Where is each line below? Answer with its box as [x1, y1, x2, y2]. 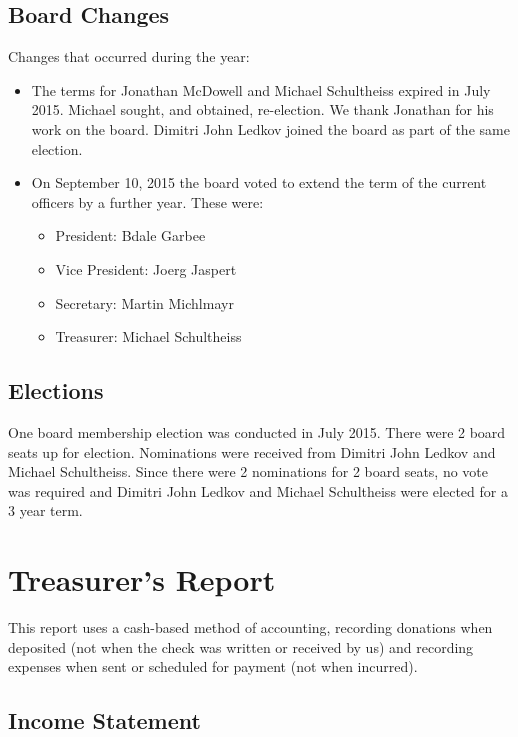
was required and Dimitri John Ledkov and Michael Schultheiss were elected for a [8, 480, 508, 501]
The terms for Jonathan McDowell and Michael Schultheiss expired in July [31, 79, 491, 100]
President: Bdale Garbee [55, 225, 206, 246]
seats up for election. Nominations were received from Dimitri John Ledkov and [8, 441, 496, 462]
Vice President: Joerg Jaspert [55, 258, 237, 279]
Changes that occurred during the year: [8, 46, 250, 67]
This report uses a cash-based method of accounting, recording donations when [8, 617, 493, 638]
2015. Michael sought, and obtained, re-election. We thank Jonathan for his [31, 99, 494, 120]
